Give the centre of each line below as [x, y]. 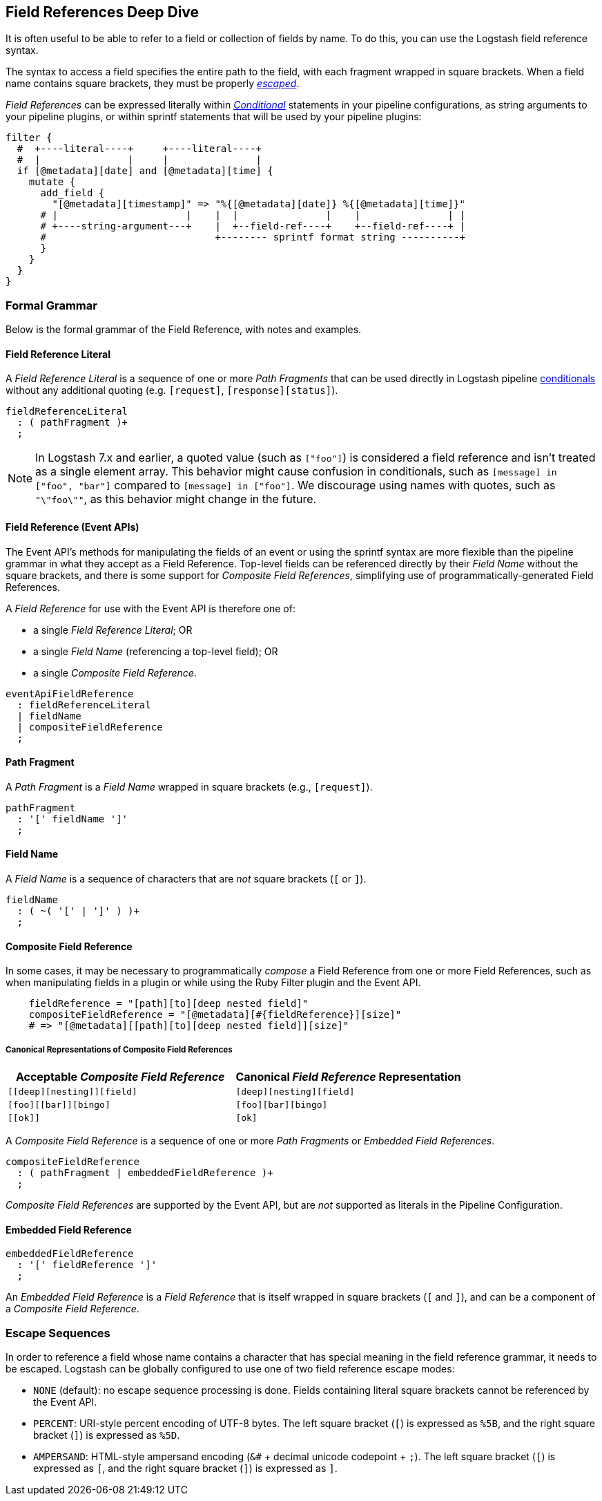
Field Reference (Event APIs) [72, 527]
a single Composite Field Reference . [115, 672]
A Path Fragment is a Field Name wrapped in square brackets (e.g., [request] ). [189, 786]
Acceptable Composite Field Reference [120, 1077]
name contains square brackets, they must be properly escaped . [153, 84]
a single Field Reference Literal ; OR [113, 630]
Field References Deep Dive [103, 12]
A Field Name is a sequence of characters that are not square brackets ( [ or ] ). [186, 879]
